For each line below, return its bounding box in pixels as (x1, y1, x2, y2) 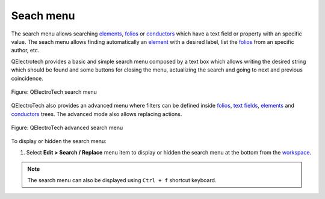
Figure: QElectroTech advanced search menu (11, 124, 123, 132)
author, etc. (11, 47, 40, 54)
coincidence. (11, 75, 43, 82)
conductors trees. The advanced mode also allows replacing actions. (11, 110, 182, 117)
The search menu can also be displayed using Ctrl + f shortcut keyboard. (27, 176, 217, 183)
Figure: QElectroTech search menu (11, 88, 97, 96)
